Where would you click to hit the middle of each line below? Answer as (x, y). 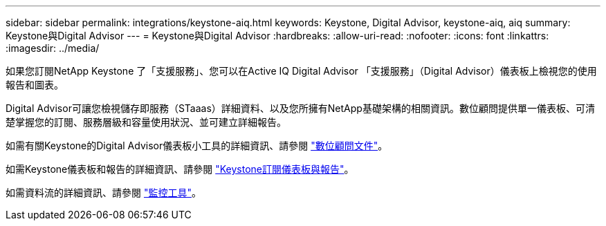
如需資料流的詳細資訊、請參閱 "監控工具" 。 (103, 192)
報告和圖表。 (35, 85)
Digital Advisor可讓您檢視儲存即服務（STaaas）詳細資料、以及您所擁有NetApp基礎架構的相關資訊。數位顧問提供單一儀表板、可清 (300, 108)
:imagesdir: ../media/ (53, 48)
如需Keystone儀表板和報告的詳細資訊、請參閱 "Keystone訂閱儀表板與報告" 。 (180, 169)
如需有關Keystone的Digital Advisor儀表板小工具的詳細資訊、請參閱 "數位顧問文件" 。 (197, 145)
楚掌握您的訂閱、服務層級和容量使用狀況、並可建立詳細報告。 (146, 122)
